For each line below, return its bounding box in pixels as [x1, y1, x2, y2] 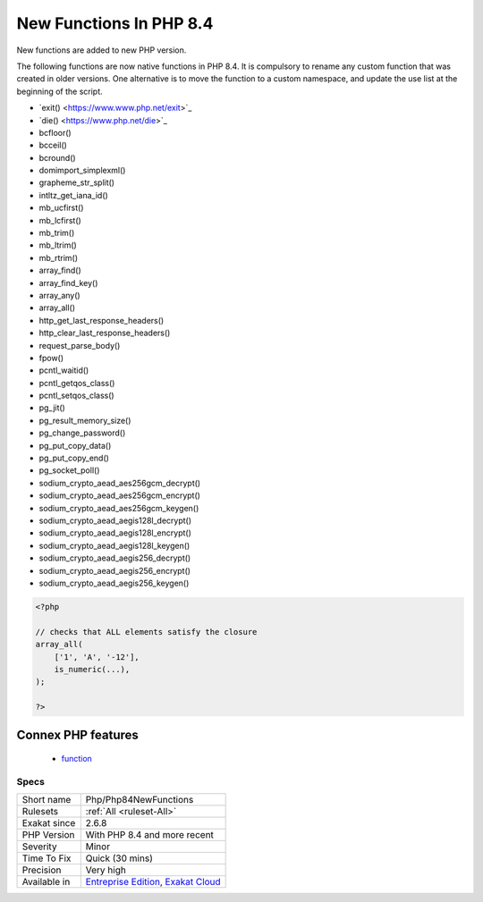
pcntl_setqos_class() [38, 390, 115, 401]
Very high [85, 864, 127, 876]
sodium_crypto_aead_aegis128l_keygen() [38, 540, 191, 551]
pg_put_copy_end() [38, 452, 109, 464]
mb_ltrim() [38, 240, 78, 250]
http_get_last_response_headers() [38, 315, 165, 325]
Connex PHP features [16, 728, 139, 743]
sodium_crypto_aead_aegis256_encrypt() [38, 565, 191, 576]
